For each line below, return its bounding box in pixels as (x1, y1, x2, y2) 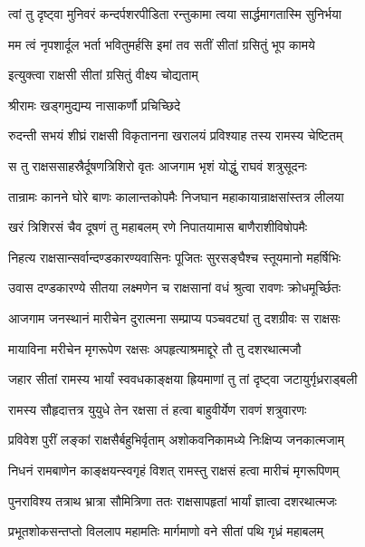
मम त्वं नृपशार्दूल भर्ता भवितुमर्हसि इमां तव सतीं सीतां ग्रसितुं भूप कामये (8, 34, 315, 53)
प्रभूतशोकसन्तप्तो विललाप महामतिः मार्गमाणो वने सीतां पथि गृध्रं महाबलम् (8, 522, 323, 541)
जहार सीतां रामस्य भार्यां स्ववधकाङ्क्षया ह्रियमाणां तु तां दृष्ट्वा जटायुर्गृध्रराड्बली (8, 369, 358, 389)
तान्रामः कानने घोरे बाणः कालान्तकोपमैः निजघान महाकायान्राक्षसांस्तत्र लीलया (8, 187, 344, 206)
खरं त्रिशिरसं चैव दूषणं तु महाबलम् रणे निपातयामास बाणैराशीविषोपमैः (8, 217, 308, 236)
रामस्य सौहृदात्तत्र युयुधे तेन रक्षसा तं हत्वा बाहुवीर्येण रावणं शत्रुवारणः (8, 399, 307, 418)
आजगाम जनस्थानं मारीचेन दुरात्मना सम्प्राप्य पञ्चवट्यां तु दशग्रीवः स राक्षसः (8, 308, 341, 327)
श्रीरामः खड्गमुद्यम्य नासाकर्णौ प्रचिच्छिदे (8, 95, 181, 114)
